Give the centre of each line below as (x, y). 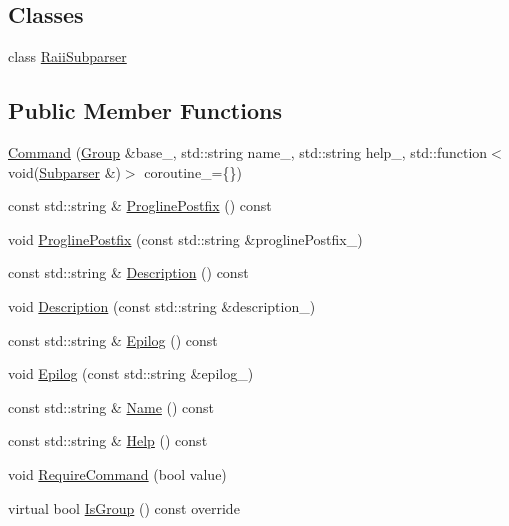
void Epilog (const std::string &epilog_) (131, 373)
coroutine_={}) (193, 171)
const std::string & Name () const (111, 406)
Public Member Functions (145, 110)
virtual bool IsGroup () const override (124, 507)
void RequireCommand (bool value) (117, 473)
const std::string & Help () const (108, 440)
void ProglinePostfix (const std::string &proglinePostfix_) (185, 238)
